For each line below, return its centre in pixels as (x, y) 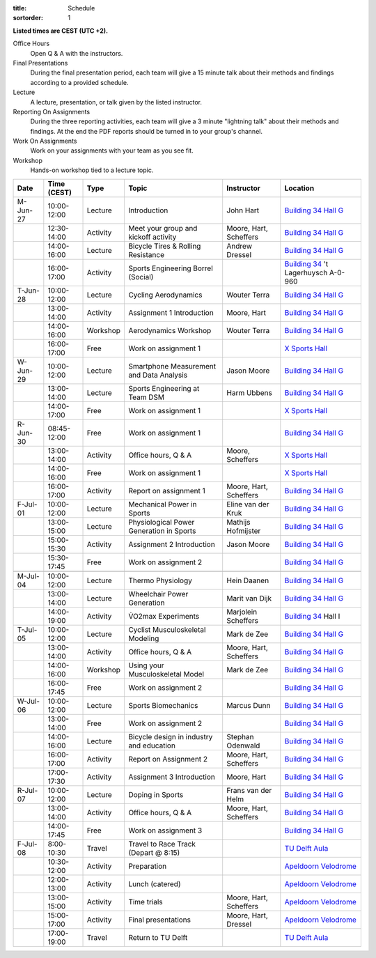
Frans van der (249, 790)
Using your (146, 665)
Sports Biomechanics (163, 705)
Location (299, 188)
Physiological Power (162, 522)
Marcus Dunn (249, 705)
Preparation (148, 866)
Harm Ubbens (250, 392)
